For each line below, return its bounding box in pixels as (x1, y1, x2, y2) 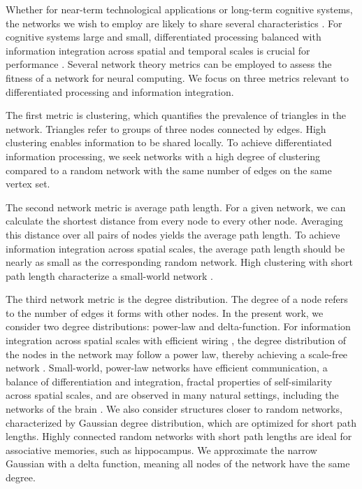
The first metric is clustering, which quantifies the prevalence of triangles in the (6, 108, 347, 122)
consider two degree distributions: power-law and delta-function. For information (6, 319, 351, 334)
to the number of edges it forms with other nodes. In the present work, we (6, 305, 324, 320)
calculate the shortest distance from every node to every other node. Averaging (6, 213, 343, 228)
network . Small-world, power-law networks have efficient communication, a (6, 360, 328, 375)
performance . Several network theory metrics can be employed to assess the (6, 57, 332, 71)
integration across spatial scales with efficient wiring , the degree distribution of (6, 333, 347, 348)
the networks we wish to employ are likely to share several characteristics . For (6, 15, 342, 30)
